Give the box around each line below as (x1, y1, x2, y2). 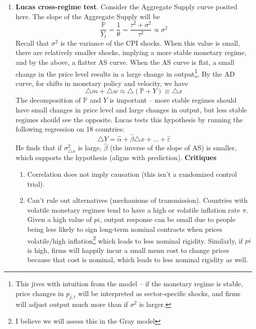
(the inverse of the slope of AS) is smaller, (110, 142, 237, 153)
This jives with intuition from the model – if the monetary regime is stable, (15, 278, 243, 288)
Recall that (15, 37, 49, 48)
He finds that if (15, 142, 62, 153)
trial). (27, 178, 45, 189)
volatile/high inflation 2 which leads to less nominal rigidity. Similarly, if (27, 234, 243, 246)
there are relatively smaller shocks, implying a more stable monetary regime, (15, 47, 247, 57)
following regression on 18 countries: (15, 124, 125, 134)
